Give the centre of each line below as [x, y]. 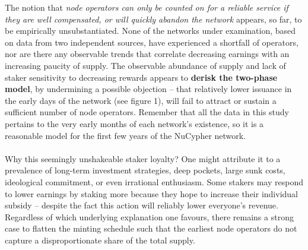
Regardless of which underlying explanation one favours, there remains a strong [149, 216]
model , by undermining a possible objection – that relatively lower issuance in [148, 89]
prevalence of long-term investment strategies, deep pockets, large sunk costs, [145, 170]
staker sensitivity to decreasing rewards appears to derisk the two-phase [141, 77]
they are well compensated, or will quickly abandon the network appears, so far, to [153, 19]
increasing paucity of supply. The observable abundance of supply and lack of [145, 65]
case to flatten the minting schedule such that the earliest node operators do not [151, 228]
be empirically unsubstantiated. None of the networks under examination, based [150, 31]
